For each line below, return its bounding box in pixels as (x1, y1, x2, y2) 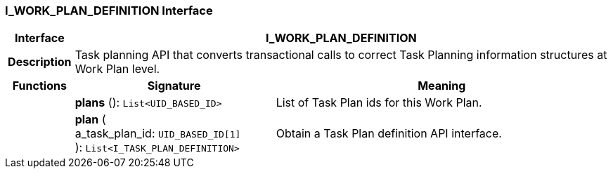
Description (8, 55, 72, 69)
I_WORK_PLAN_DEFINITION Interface (5, 4, 213, 18)
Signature (147, 79, 201, 93)
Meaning (418, 79, 466, 93)
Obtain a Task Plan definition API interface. (276, 126, 502, 141)
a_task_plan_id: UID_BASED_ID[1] (75, 126, 241, 141)
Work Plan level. (75, 62, 160, 76)
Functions (12, 79, 67, 93)
